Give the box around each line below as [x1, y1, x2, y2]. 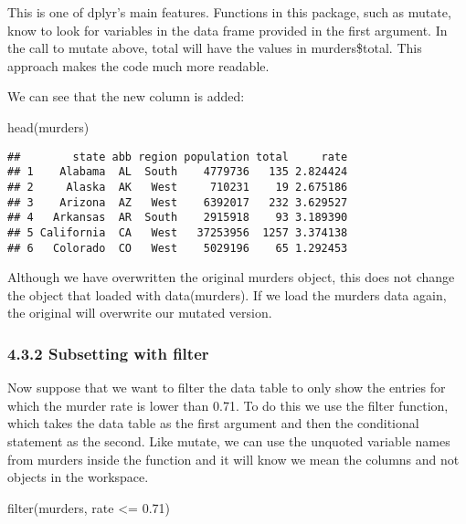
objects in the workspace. [7, 467, 149, 487]
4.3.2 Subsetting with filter [7, 341, 209, 364]
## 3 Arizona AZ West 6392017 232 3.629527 [7, 195, 348, 209]
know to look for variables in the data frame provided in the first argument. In [7, 20, 448, 39]
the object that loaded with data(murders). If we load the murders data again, [7, 285, 447, 304]
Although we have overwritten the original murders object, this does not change [7, 267, 455, 287]
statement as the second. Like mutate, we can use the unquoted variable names [7, 431, 450, 450]
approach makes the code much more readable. [7, 56, 270, 75]
